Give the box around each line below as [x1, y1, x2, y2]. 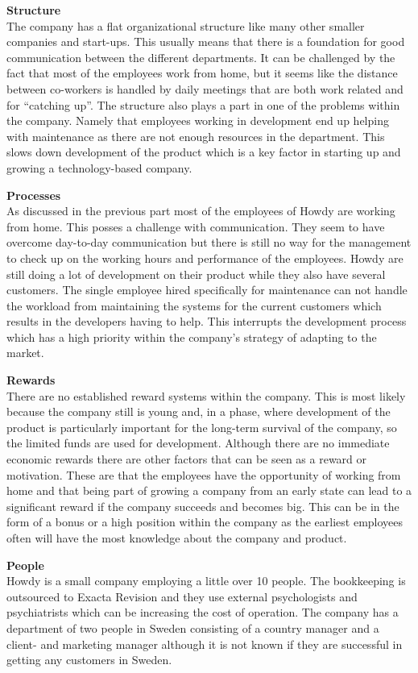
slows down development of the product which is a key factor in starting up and [6, 143, 401, 160]
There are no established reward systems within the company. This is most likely [6, 387, 406, 404]
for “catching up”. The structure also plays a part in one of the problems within [6, 96, 400, 113]
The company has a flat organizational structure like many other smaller [6, 17, 365, 34]
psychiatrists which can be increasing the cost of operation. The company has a [6, 604, 399, 621]
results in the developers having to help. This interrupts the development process [6, 313, 407, 330]
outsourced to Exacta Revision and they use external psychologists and [6, 588, 358, 604]
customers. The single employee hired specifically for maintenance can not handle [6, 281, 408, 298]
